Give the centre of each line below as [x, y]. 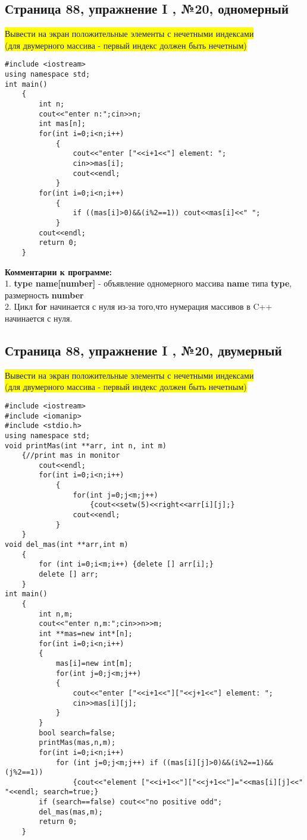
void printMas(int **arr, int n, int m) [86, 446]
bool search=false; [77, 733]
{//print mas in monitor [71, 456]
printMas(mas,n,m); [77, 743]
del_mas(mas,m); [71, 812]
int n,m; [56, 614]
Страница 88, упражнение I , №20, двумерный [143, 350]
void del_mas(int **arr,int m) [67, 545]
